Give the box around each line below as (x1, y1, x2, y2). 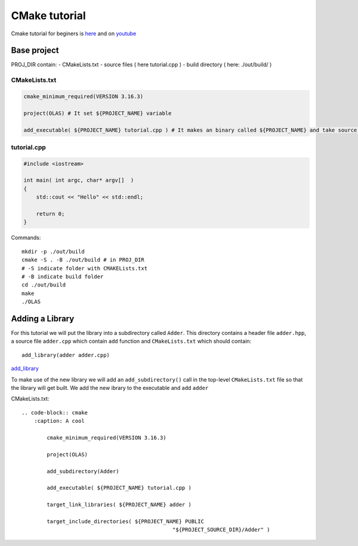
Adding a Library (11, 313, 75, 324)
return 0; (36, 211, 65, 218)
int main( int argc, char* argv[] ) (23, 177, 134, 184)
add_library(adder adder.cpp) (21, 352, 110, 358)
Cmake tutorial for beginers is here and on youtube (11, 30, 137, 37)
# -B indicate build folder (21, 273, 104, 280)
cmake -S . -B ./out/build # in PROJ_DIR (21, 257, 144, 263)
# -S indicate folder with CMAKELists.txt (21, 265, 148, 272)
